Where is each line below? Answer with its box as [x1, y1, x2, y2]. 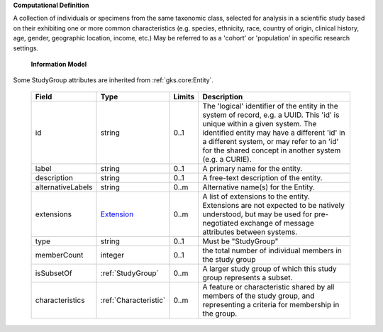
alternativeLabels [35, 182, 93, 192]
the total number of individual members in [202, 245, 342, 255]
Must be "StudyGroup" [202, 236, 279, 246]
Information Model [30, 60, 87, 68]
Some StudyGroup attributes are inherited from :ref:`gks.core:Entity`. [13, 76, 214, 84]
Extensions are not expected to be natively [202, 200, 345, 210]
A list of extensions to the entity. [202, 192, 310, 201]
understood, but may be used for [202, 209, 313, 219]
